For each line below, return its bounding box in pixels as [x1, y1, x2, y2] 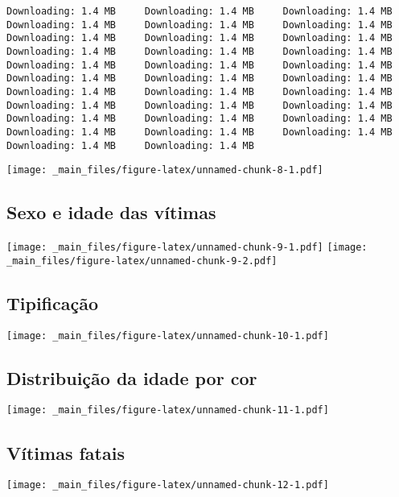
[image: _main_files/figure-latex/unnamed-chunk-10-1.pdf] [6, 329, 329, 342]
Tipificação [6, 290, 99, 315]
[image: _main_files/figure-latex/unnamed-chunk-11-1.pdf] [6, 404, 329, 416]
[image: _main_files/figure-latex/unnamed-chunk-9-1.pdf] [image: [6, 242, 368, 254]
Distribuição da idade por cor [6, 365, 257, 390]
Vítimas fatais [6, 440, 125, 465]
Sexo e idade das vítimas [6, 200, 216, 225]
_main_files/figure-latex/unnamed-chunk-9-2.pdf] [6, 255, 278, 267]
